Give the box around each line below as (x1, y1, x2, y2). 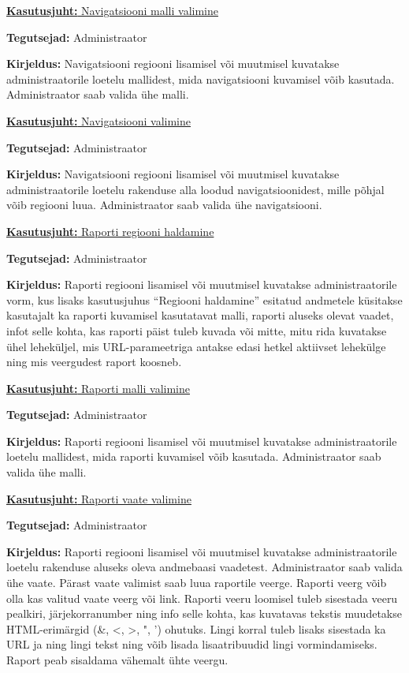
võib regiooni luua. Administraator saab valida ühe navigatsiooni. (6, 196, 322, 213)
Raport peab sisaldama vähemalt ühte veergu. (6, 652, 229, 667)
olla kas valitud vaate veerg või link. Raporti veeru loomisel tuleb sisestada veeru (6, 589, 398, 606)
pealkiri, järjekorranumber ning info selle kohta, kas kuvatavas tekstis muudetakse (6, 605, 402, 622)
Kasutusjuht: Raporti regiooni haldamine (6, 222, 214, 239)
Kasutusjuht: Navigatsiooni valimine (6, 112, 191, 129)
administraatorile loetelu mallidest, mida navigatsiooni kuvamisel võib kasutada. (6, 70, 395, 87)
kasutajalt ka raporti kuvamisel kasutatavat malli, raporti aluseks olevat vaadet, (6, 307, 394, 323)
